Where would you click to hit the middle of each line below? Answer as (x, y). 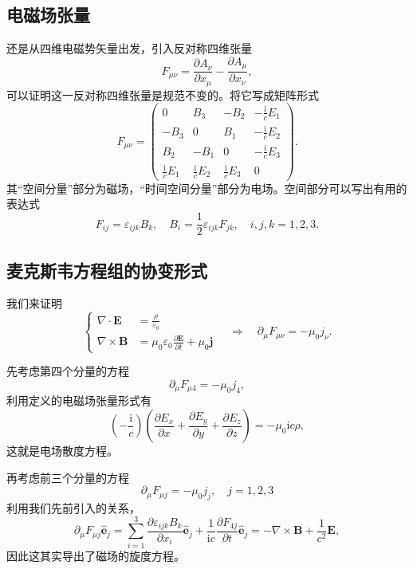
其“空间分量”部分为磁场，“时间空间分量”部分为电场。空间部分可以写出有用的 (207, 188)
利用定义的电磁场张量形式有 (79, 400)
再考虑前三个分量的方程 (68, 477)
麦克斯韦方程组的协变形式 (107, 270)
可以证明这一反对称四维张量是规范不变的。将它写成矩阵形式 (163, 94)
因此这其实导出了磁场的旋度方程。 (96, 555)
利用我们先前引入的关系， (73, 508)
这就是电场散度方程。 (62, 451)
